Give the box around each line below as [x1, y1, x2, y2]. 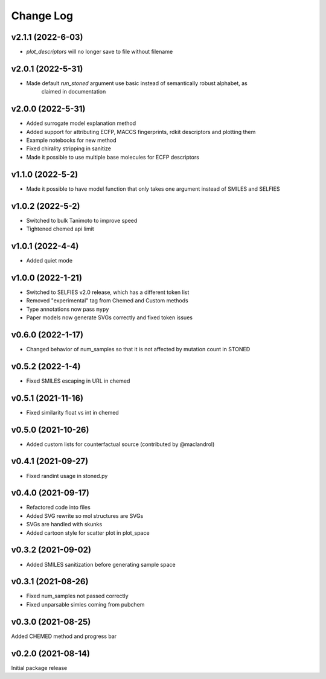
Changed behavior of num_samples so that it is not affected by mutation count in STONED [26, 345, 251, 352]
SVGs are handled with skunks [26, 521, 103, 528]
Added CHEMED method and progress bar [11, 633, 117, 640]
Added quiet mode [26, 257, 72, 264]
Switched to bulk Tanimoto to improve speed [26, 217, 138, 224]
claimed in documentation [41, 88, 106, 95]
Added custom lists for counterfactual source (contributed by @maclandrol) [26, 441, 215, 448]
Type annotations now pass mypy [26, 305, 109, 313]
